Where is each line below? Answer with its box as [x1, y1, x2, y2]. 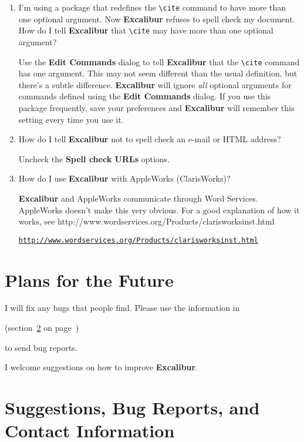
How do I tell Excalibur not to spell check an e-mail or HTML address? [18, 133, 281, 145]
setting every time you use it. [18, 113, 124, 125]
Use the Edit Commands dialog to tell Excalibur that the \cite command [18, 55, 300, 68]
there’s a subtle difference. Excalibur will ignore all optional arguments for [18, 78, 292, 91]
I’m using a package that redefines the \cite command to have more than [18, 1, 286, 13]
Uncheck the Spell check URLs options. [18, 152, 170, 165]
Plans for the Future [5, 267, 174, 292]
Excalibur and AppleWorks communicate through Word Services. [18, 192, 258, 204]
